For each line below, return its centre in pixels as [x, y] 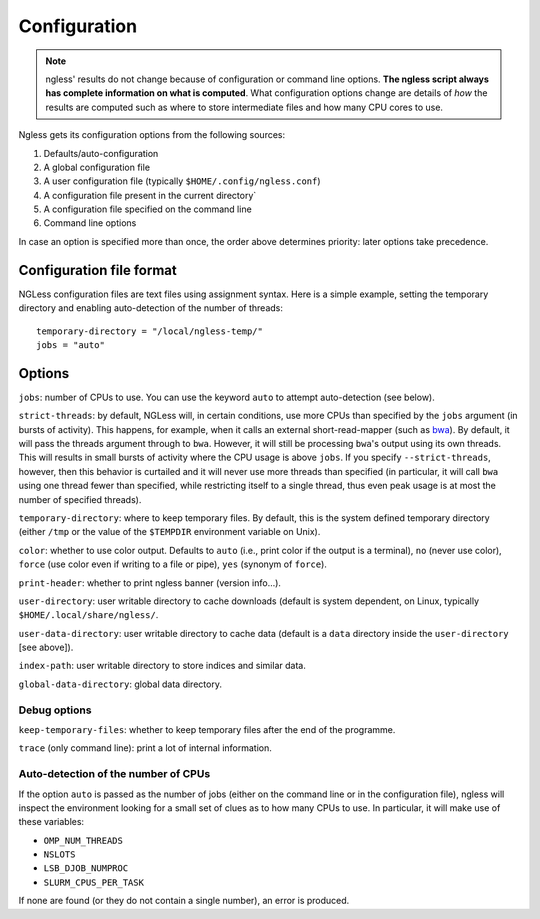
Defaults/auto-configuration [101, 153]
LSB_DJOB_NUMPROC [86, 868]
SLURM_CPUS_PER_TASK [94, 882]
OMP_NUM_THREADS [83, 840]
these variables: [51, 822]
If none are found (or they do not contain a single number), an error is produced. [184, 901]
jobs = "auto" [70, 344]
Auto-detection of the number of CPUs [114, 774]
